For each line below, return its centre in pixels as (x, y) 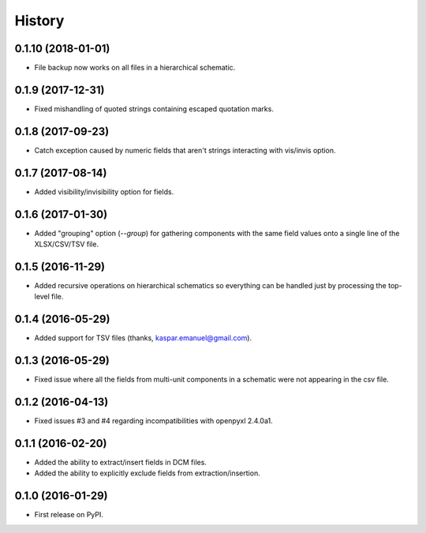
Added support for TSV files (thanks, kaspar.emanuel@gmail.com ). (143, 338)
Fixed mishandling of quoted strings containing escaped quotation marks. (154, 109)
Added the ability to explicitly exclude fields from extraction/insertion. (147, 473)
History (39, 21)
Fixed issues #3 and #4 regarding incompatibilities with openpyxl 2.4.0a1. (153, 421)
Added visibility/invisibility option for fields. (104, 191)
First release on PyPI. (69, 515)
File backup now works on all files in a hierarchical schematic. (135, 68)
